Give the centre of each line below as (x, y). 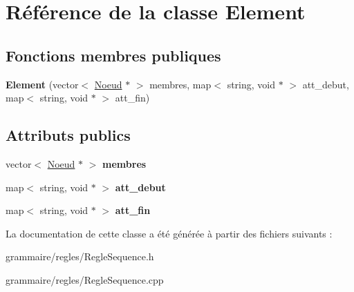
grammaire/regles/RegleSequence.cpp (85, 279)
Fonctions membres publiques (113, 55)
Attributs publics (68, 135)
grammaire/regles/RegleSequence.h (80, 256)
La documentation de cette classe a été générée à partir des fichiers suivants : (169, 233)
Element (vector (42, 84)
